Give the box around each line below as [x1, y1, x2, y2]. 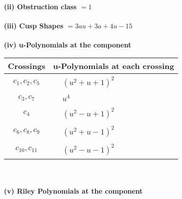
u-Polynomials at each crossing [53, 60, 174, 71]
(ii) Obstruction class [4, 1, 77, 11]
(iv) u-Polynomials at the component [4, 40, 132, 50]
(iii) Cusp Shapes [4, 21, 64, 31]
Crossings [8, 60, 45, 71]
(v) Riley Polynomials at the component [4, 186, 143, 196]
